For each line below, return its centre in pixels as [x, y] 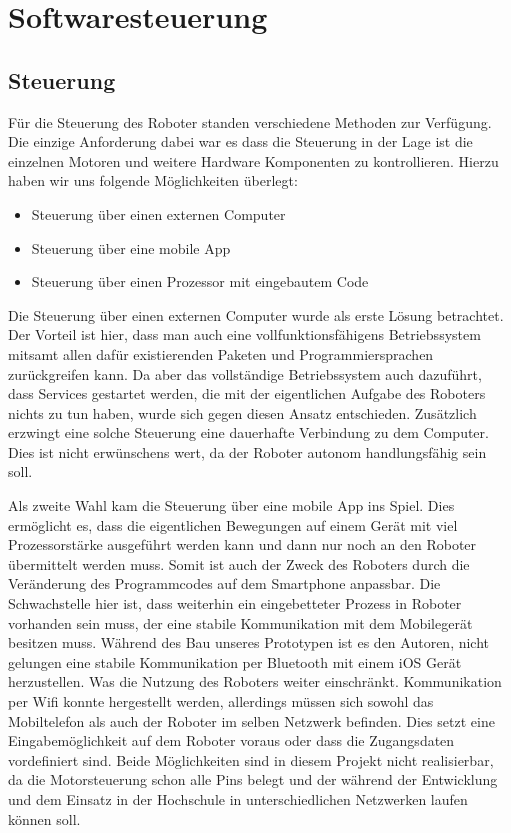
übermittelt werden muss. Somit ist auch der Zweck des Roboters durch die [239, 563]
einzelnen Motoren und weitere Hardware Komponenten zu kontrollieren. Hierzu [253, 160]
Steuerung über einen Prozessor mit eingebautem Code [200, 281]
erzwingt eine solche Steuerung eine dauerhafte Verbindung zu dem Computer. [248, 432]
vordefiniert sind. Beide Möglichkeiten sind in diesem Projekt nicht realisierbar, [251, 759]
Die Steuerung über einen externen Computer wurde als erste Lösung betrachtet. [256, 314]
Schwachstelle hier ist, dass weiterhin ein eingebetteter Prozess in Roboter [235, 603]
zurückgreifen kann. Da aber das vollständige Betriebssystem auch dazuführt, [245, 373]
